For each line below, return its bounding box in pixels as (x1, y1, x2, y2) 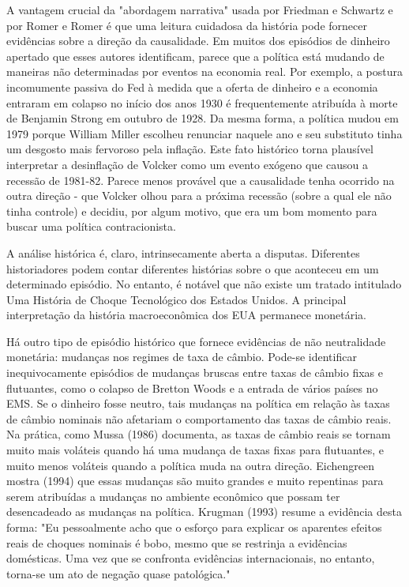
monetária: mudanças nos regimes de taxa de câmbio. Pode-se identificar (6, 348, 357, 365)
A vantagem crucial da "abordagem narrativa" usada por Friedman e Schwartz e (6, 2, 393, 17)
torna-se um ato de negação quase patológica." (6, 565, 231, 581)
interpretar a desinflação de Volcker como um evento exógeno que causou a (6, 156, 368, 172)
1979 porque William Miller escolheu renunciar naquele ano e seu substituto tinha (6, 125, 403, 141)
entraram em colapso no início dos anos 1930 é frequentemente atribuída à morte (6, 94, 398, 111)
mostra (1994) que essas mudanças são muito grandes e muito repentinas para (6, 472, 384, 489)
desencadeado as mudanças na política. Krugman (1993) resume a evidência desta (6, 503, 402, 520)
